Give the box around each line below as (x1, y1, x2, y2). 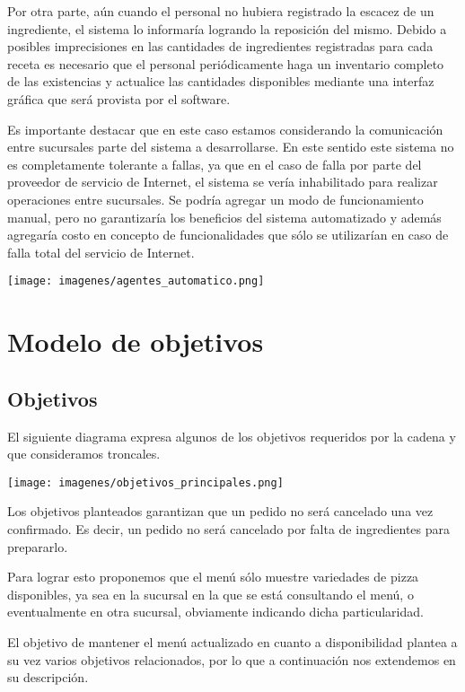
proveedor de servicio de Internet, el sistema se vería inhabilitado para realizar (7, 172, 438, 191)
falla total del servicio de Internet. (7, 242, 195, 261)
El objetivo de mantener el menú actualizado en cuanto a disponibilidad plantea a (7, 632, 458, 651)
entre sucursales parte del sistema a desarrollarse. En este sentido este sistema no (7, 137, 454, 156)
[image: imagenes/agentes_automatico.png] (7, 275, 265, 288)
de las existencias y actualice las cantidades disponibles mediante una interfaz (7, 72, 434, 91)
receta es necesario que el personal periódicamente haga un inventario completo (7, 54, 444, 73)
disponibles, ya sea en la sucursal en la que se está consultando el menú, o (7, 584, 414, 603)
